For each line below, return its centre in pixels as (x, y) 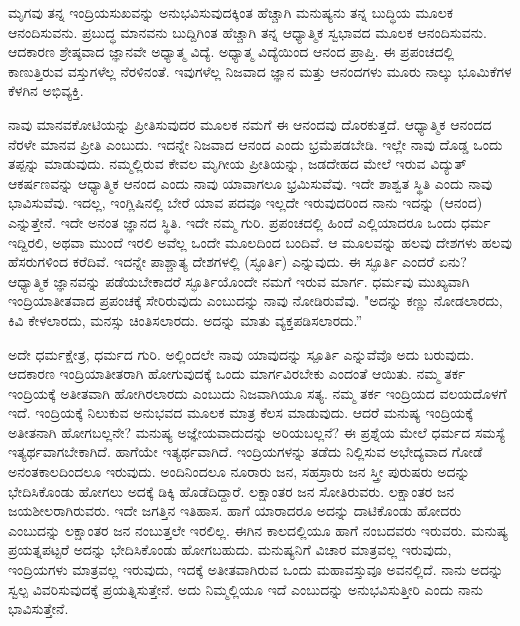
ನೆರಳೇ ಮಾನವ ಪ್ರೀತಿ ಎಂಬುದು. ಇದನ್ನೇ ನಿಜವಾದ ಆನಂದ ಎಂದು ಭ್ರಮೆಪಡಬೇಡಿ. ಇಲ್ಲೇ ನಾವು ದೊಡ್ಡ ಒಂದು (255, 143)
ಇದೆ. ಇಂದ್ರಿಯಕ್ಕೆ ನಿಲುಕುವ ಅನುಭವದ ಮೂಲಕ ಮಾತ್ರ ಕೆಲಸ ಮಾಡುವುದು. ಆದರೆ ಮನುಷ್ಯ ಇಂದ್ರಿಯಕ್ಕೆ (240, 412)
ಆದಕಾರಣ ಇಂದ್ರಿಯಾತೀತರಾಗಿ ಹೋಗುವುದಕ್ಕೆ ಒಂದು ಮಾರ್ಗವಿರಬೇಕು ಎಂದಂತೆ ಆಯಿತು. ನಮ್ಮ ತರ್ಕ (237, 373)
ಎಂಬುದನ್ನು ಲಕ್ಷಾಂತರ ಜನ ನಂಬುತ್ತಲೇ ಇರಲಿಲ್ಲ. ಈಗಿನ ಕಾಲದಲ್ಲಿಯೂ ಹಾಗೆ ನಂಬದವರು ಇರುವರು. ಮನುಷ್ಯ (258, 529)
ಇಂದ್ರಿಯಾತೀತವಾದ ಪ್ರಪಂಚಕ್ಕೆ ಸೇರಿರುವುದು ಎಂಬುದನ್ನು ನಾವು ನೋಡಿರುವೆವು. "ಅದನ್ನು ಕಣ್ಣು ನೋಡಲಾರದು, (255, 300)
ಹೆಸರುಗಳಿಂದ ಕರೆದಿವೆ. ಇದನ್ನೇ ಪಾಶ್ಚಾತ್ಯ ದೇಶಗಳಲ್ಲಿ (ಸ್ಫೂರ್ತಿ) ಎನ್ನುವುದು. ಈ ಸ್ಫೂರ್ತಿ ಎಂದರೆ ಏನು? (237, 261)
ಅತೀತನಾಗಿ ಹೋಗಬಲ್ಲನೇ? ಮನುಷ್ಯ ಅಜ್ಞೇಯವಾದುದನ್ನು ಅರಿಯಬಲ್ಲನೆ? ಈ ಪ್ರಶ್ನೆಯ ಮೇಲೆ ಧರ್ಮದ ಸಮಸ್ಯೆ (257, 431)
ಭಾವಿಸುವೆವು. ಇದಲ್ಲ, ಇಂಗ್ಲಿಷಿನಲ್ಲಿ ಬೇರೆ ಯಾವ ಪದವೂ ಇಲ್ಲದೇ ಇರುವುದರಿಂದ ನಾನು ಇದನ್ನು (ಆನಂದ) (245, 202)
